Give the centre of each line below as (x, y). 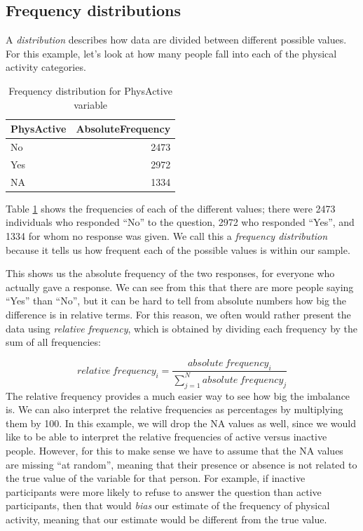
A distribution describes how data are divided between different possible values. (176, 40)
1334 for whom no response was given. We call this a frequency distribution (167, 235)
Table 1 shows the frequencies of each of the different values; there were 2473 (171, 208)
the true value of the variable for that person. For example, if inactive (156, 478)
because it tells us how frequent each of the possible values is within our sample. (178, 249)
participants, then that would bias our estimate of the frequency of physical (168, 505)
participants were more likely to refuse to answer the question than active (164, 491)
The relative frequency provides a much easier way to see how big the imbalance (178, 395)
